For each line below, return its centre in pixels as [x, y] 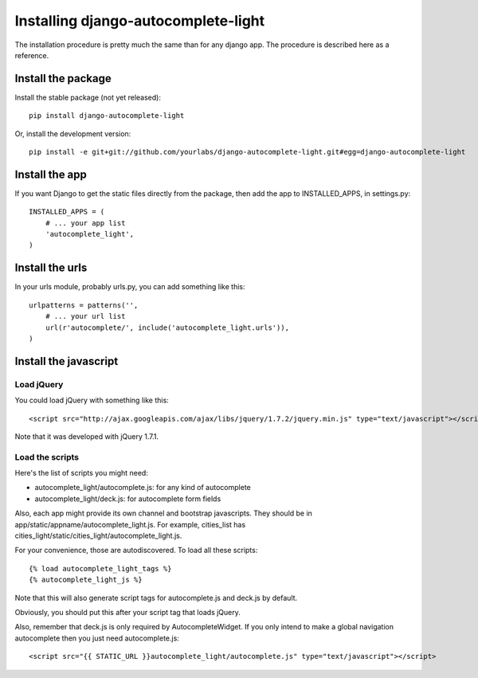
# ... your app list [85, 223]
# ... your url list [85, 316]
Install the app [51, 174]
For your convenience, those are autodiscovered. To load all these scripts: [136, 551]
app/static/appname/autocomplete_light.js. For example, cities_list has [130, 524]
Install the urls [51, 268]
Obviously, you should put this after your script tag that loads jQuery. [127, 612]
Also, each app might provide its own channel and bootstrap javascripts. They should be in [163, 513]
